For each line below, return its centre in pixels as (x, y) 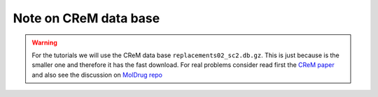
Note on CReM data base (86, 18)
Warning (44, 43)
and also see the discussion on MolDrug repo (97, 75)
